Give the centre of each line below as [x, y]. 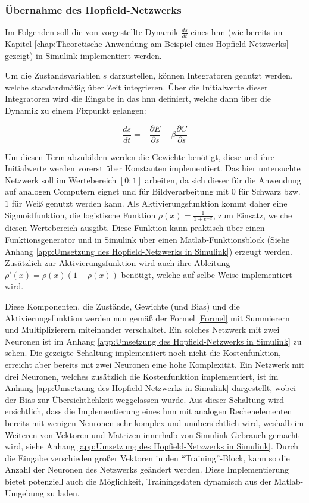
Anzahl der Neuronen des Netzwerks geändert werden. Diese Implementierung [147, 469]
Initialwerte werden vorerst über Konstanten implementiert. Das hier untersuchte [153, 168]
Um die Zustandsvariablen [53, 75]
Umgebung [24, 493]
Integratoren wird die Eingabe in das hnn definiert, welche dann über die [138, 99]
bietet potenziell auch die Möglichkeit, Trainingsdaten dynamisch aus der [138, 481]
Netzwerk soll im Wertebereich [61, 179]
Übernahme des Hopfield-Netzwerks [93, 9]
